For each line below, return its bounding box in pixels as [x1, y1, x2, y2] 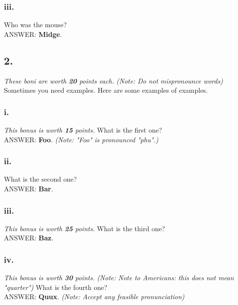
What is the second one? [4, 174, 77, 184]
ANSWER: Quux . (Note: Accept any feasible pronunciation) [4, 291, 185, 302]
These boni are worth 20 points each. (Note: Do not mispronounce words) [4, 75, 223, 85]
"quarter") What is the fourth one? [4, 282, 108, 292]
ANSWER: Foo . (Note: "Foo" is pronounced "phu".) [4, 134, 159, 144]
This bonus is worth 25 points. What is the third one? [4, 223, 165, 233]
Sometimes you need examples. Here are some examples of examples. [4, 85, 208, 95]
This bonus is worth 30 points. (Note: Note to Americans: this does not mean [4, 272, 234, 283]
